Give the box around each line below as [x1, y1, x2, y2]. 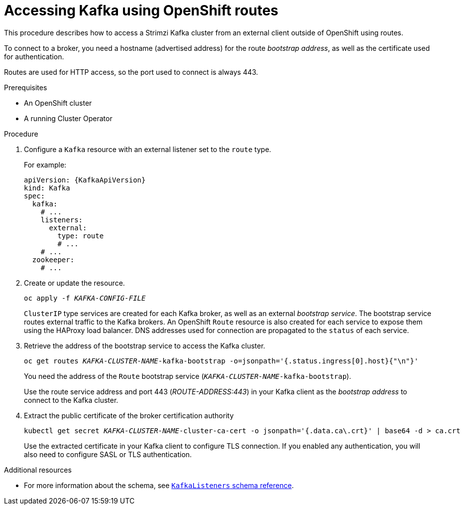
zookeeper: [32, 255, 75, 264]
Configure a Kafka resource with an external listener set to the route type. [24, 145, 271, 154]
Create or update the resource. [24, 278, 125, 287]
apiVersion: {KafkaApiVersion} [24, 175, 146, 184]
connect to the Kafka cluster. [24, 395, 118, 404]
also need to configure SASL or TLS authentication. [24, 450, 192, 459]
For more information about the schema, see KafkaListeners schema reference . [24, 481, 294, 490]
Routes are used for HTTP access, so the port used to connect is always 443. [4, 67, 258, 76]
